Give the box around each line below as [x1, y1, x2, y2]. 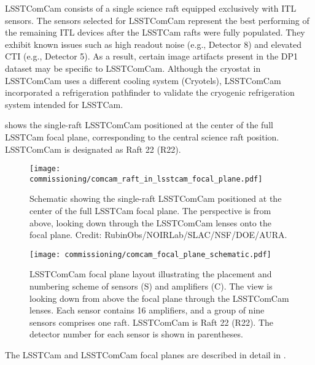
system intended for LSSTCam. [5, 98, 123, 110]
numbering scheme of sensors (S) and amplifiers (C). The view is [29, 280, 273, 293]
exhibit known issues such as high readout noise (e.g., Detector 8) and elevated [5, 37, 301, 50]
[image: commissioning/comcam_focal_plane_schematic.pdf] [29, 250, 271, 259]
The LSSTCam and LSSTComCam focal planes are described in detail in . [5, 348, 286, 361]
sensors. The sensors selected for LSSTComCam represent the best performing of [5, 13, 309, 26]
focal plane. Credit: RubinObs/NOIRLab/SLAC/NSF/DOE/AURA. [29, 228, 287, 241]
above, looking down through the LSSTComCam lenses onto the [29, 216, 271, 229]
